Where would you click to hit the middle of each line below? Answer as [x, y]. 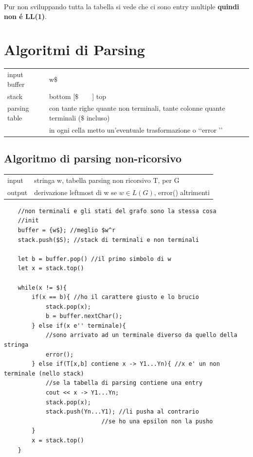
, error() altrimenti [182, 192]
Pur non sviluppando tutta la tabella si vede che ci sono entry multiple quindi [122, 6]
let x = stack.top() [51, 268]
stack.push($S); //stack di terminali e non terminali [108, 240]
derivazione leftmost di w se [75, 192]
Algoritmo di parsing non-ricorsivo [93, 158]
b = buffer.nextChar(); [84, 316]
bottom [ [62, 96]
